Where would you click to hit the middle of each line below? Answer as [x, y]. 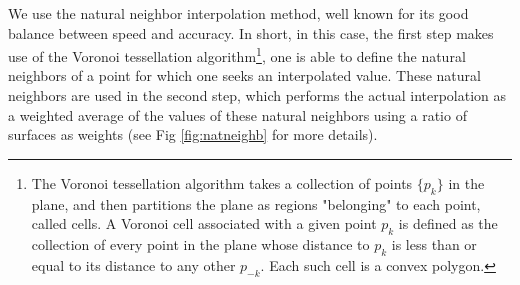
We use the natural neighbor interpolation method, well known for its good [238, 13]
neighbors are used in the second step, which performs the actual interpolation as [257, 95]
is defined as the [448, 223]
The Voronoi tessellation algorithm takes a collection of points [222, 182]
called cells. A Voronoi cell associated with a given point [204, 223]
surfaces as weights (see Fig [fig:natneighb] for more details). [193, 134]
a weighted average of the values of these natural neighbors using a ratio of [237, 114]
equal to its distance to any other [133, 264]
